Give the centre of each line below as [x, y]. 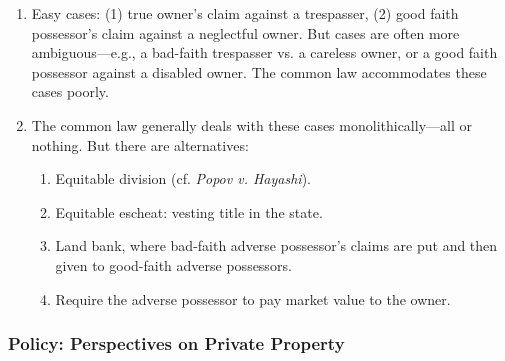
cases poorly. [70, 91]
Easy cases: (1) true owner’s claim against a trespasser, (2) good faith [245, 13]
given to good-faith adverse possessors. [173, 264]
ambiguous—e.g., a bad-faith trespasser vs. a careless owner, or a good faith [264, 52]
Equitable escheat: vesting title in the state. [189, 211]
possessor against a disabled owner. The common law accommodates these [259, 71]
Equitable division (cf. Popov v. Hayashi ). [183, 178]
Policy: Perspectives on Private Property [176, 343]
